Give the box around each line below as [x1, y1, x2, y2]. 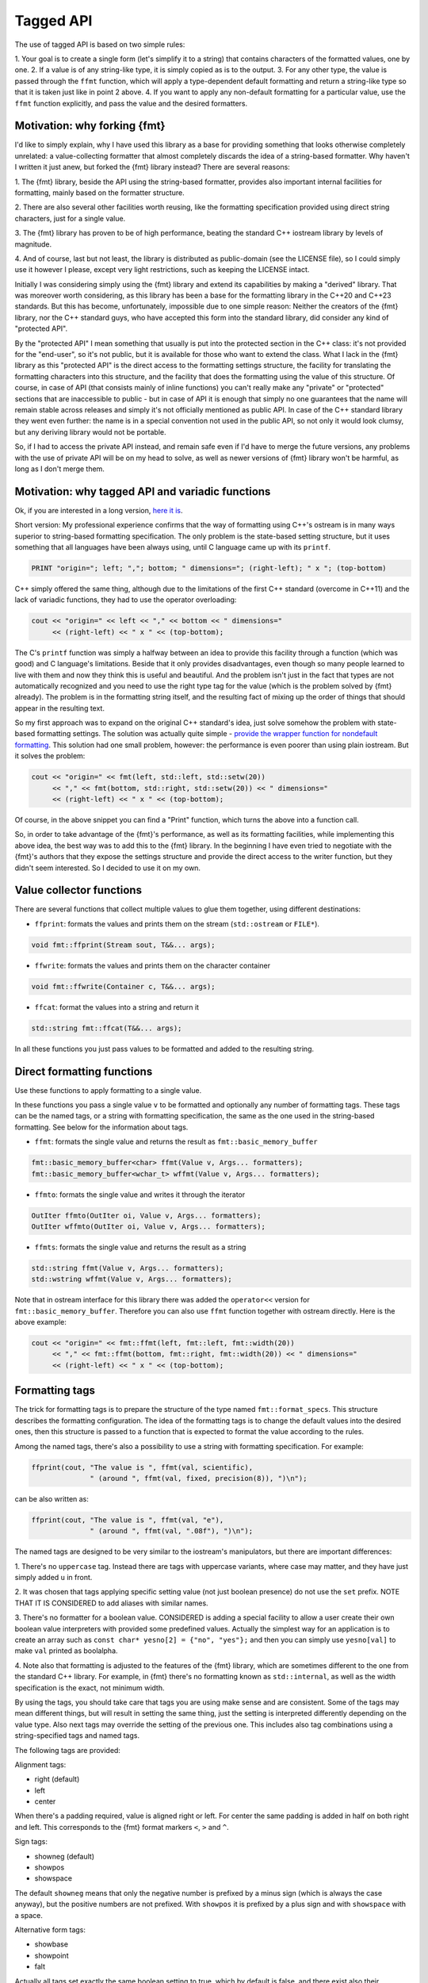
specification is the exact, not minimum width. [14, 1682, 165, 1693]
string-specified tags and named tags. [14, 1731, 140, 1740]
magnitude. [14, 239, 52, 249]
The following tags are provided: [14, 1745, 120, 1755]
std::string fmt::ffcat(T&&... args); [31, 1023, 182, 1033]
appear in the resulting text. [14, 703, 105, 713]
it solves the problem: [14, 751, 86, 761]
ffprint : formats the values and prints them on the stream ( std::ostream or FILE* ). [34, 919, 320, 928]
